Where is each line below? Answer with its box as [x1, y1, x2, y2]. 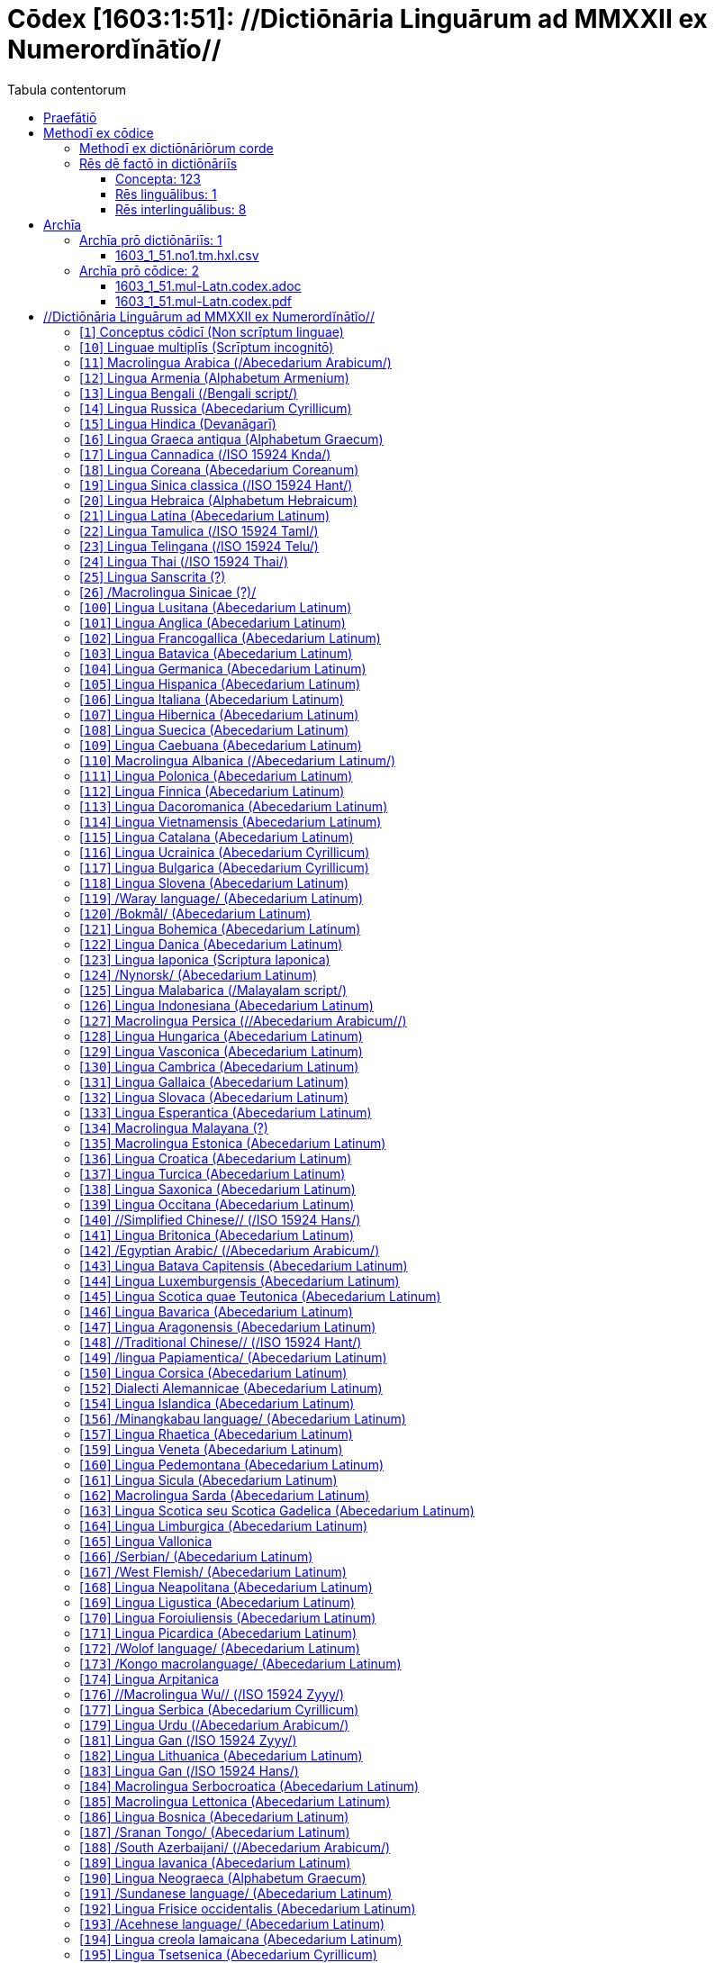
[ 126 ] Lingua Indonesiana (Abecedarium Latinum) [79, 997, 374, 1013]
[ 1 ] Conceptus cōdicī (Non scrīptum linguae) [79, 323, 344, 339]
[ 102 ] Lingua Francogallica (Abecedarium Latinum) [79, 629, 381, 646]
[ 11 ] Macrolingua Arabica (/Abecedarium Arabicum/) [79, 354, 392, 370]
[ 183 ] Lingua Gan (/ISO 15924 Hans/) [79, 1762, 299, 1778]
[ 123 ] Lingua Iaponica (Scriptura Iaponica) [79, 951, 330, 967]
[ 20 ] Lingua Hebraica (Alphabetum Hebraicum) [79, 492, 357, 508]
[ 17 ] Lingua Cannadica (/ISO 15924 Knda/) [79, 446, 331, 462]
